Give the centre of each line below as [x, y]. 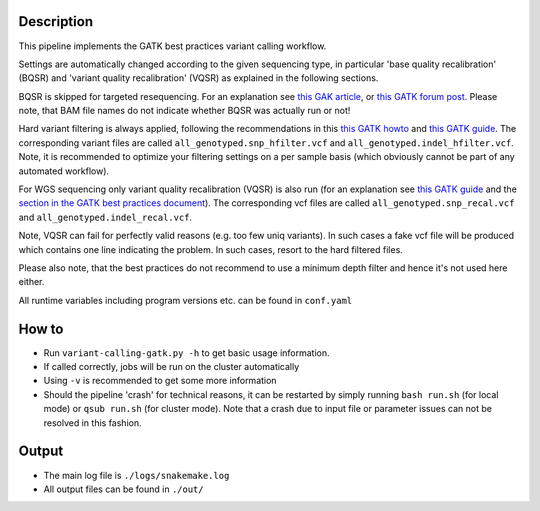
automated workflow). [64, 171]
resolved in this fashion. [92, 422]
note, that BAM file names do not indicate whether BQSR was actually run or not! [184, 111]
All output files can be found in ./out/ [123, 489]
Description [56, 21]
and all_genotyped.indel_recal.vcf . [105, 217]
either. [31, 282]
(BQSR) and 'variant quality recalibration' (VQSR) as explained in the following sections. [198, 78]
